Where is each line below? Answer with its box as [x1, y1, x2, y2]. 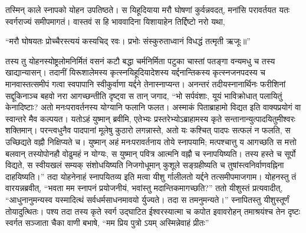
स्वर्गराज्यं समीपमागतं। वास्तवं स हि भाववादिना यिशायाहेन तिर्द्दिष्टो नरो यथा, [5, 15, 225, 27]
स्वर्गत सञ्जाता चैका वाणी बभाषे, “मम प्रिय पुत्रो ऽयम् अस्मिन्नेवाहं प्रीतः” [5, 216, 209, 229]
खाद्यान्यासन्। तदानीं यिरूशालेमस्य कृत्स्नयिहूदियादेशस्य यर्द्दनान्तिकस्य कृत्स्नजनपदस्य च [5, 66, 265, 78]
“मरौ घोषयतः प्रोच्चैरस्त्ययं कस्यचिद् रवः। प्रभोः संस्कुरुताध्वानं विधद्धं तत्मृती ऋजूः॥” [5, 35, 251, 47]
